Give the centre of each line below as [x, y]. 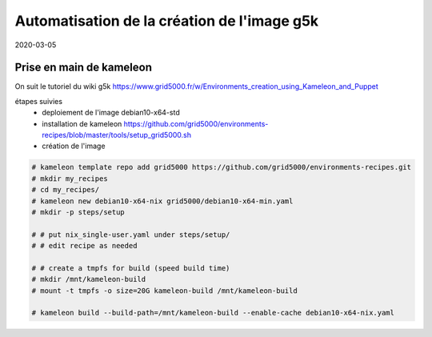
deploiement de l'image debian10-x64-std [111, 113]
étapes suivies [39, 101]
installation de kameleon [82, 123]
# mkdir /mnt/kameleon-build [89, 279]
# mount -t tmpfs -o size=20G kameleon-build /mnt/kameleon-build [164, 291]
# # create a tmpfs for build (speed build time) [131, 268]
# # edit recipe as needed [84, 246]
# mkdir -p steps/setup [78, 212]
